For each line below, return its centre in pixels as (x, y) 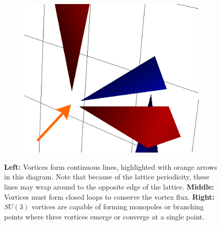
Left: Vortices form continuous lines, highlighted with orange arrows (111, 166)
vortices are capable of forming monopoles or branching (118, 207)
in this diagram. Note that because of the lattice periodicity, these (107, 177)
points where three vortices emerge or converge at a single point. (104, 216)
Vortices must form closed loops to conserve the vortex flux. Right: (109, 196)
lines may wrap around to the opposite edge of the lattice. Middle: (109, 187)
